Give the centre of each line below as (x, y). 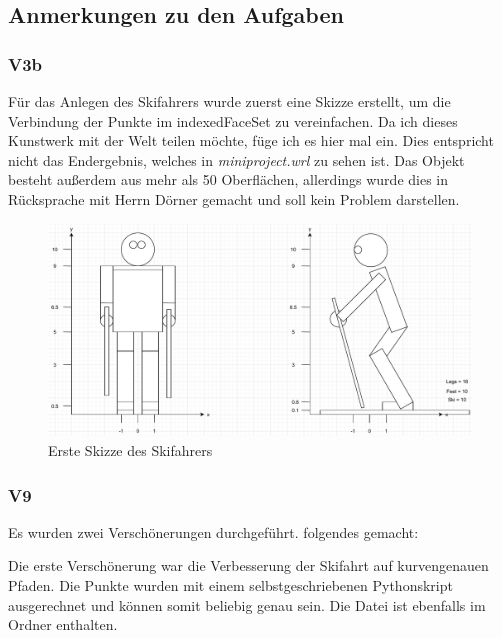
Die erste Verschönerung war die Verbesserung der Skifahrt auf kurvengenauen (248, 565)
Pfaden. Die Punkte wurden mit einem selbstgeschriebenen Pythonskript (230, 584)
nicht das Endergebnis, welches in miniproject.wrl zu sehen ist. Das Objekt (236, 159)
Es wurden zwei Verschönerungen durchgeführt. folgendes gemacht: (213, 531)
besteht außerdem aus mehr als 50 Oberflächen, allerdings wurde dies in (228, 179)
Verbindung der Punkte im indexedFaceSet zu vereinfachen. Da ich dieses (233, 120)
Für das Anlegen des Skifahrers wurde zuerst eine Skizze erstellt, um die (229, 101)
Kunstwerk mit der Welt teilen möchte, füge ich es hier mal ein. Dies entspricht (251, 140)
